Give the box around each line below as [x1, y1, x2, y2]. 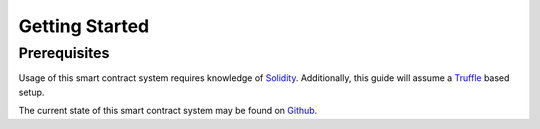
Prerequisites [18, 44, 110, 62]
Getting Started [18, 15, 150, 37]
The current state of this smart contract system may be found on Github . [18, 105, 318, 117]
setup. [18, 86, 45, 98]
